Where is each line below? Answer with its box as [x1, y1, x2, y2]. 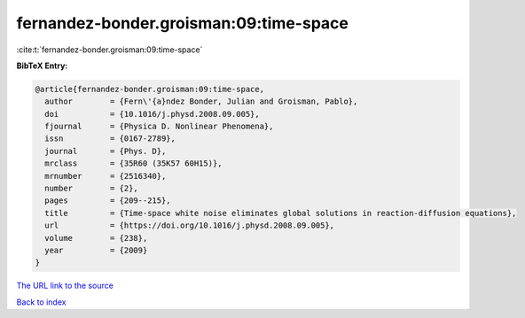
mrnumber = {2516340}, [44, 171, 167, 181]
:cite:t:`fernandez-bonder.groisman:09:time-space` [16, 44, 203, 55]
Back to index [16, 297, 67, 307]
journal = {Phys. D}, [44, 146, 167, 156]
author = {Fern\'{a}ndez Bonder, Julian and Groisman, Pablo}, [44, 97, 358, 106]
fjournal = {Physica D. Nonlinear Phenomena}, [44, 121, 274, 132]
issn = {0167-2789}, [44, 134, 176, 143]
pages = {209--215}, [44, 196, 172, 206]
